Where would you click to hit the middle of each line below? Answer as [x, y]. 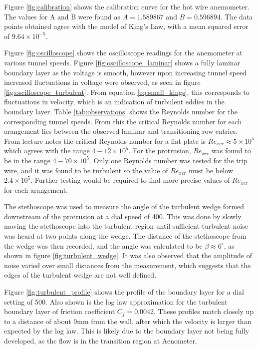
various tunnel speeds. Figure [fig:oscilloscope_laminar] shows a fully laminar [122, 62]
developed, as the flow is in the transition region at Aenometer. [101, 341]
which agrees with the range [47, 151]
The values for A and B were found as [62, 16]
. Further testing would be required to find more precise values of [130, 180]
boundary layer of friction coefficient [60, 311]
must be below [211, 170]
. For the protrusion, [160, 151]
